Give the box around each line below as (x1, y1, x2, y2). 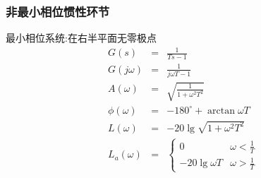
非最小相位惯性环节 (6, 2, 110, 20)
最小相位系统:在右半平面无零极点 (6, 30, 157, 45)
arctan (207, 105, 236, 116)
